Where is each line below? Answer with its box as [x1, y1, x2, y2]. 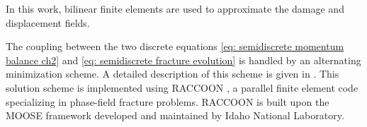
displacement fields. [6, 15, 90, 30]
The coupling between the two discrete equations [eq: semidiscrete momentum [6, 39, 344, 54]
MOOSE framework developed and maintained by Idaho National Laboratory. [6, 108, 344, 123]
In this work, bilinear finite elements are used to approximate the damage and [6, 1, 344, 16]
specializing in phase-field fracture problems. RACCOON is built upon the [6, 94, 329, 109]
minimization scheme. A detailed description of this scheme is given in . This [6, 66, 339, 81]
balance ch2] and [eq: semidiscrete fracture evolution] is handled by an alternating [6, 52, 361, 67]
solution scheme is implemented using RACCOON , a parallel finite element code [6, 80, 358, 95]
